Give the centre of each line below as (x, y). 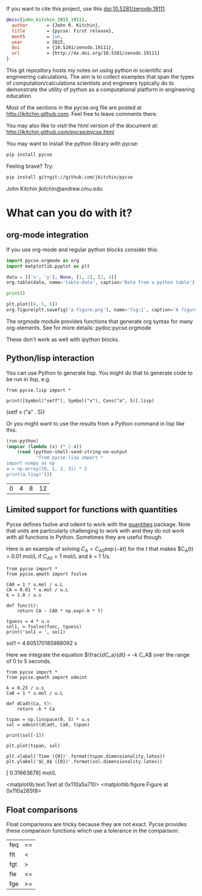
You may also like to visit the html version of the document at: (82, 125)
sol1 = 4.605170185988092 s (42, 643)
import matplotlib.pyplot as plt (48, 266)
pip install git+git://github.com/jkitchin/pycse (70, 177)
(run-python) (23, 441)
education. (20, 96)
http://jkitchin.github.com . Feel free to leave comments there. (82, 114)
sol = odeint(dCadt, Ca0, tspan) (48, 725)
